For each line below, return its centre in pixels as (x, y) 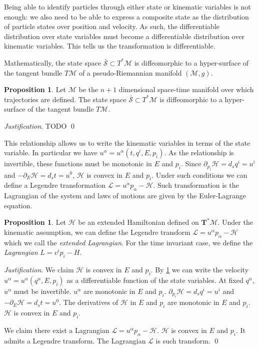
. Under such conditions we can (199, 174)
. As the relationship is (199, 152)
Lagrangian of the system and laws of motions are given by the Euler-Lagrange (125, 196)
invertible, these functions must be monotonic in (78, 163)
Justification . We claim (39, 270)
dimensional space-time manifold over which (186, 89)
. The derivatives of (89, 302)
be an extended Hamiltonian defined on (138, 222)
